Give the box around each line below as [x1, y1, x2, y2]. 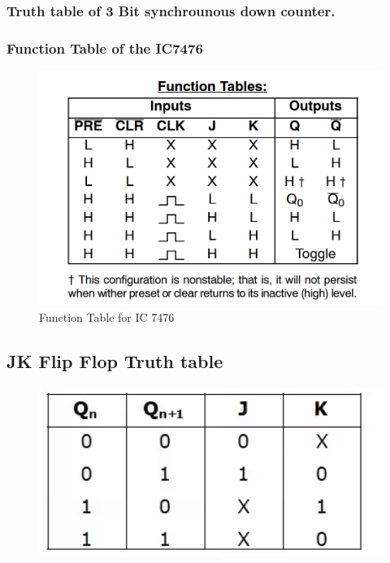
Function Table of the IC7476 [6, 37, 203, 58]
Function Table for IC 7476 [39, 308, 175, 325]
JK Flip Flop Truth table [6, 348, 223, 373]
